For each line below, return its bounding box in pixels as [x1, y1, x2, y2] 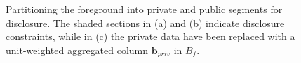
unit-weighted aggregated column [6, 42, 149, 57]
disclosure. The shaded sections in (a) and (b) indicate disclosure [6, 15, 285, 30]
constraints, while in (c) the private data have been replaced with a [6, 29, 295, 44]
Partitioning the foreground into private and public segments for [6, 2, 283, 16]
